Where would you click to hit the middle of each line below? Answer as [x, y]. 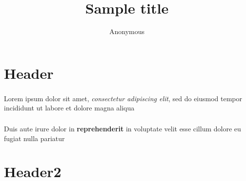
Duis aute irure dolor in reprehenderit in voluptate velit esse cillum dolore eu [123, 128]
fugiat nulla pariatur [34, 138]
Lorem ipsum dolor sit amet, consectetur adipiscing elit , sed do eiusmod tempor [123, 98]
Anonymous [127, 31]
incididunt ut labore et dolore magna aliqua [69, 108]
